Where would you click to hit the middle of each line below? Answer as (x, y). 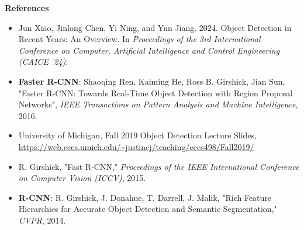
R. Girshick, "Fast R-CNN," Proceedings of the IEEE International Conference (159, 166)
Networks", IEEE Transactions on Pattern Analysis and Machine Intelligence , (158, 104)
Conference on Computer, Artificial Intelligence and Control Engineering (149, 50)
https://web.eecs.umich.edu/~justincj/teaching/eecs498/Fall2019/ (136, 146)
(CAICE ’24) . (43, 62)
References (27, 8)
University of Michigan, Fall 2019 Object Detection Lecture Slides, (138, 135)
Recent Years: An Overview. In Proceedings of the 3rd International (139, 39)
